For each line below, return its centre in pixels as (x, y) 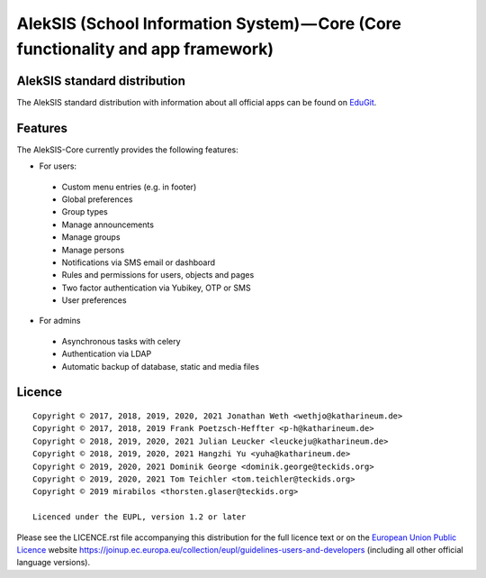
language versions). (53, 563)
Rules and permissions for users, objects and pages (158, 275)
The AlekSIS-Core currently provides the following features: (127, 150)
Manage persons (93, 250)
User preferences (94, 300)
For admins (60, 321)
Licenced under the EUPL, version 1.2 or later (139, 517)
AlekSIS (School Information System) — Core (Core (209, 23)
